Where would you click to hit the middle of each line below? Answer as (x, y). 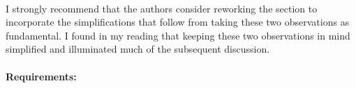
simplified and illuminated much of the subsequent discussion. (138, 49)
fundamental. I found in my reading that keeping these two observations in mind (178, 35)
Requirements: (41, 76)
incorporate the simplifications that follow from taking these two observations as (178, 22)
